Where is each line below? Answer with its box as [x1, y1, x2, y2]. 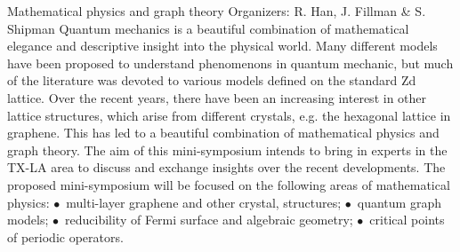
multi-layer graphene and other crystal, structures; [66, 193, 342, 211]
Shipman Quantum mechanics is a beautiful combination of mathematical [7, 19, 409, 37]
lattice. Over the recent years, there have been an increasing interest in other [7, 88, 427, 106]
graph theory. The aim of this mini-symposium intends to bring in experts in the [7, 140, 448, 159]
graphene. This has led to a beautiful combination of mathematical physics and [7, 123, 440, 142]
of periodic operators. [7, 227, 124, 246]
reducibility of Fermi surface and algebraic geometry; [65, 210, 353, 229]
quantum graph [357, 193, 441, 211]
